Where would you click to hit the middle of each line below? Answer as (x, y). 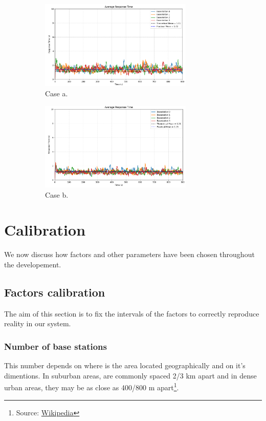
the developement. (33, 264)
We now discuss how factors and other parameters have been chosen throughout (129, 254)
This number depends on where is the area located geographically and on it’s (125, 365)
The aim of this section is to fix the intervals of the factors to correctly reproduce (132, 313)
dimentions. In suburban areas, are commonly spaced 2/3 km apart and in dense (130, 375)
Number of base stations (56, 346)
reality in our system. (38, 323)
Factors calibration (55, 292)
